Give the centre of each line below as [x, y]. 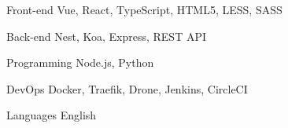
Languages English [52, 115]
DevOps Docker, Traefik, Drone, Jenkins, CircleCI [127, 88]
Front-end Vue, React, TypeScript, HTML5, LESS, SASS [144, 9]
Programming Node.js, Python [80, 62]
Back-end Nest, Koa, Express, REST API [107, 36]
